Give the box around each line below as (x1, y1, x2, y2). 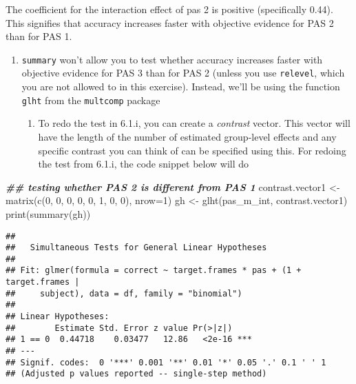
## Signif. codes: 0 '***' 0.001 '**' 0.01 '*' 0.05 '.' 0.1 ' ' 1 (6, 357, 326, 367)
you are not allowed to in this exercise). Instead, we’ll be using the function (21, 79, 340, 94)
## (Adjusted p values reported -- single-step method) (6, 369, 267, 379)
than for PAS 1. (6, 29, 72, 43)
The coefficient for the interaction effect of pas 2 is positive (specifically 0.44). (6, 2, 333, 16)
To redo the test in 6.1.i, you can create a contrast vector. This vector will (38, 116, 350, 130)
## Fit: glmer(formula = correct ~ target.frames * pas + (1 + (6, 265, 302, 276)
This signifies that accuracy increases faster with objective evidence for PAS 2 (6, 15, 334, 30)
